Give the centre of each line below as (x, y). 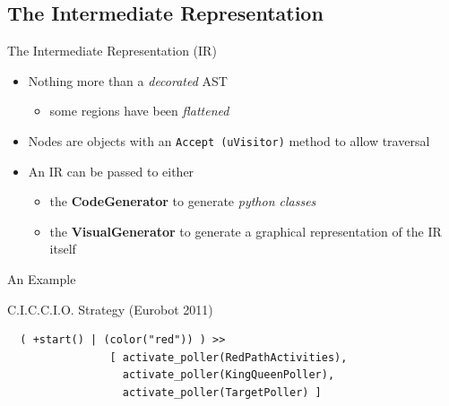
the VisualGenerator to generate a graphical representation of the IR (246, 231)
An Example (42, 279)
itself (63, 249)
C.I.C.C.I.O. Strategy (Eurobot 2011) (110, 309)
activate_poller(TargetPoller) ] (222, 392)
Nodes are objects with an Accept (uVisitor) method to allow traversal (229, 140)
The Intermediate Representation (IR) (112, 51)
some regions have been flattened (139, 111)
